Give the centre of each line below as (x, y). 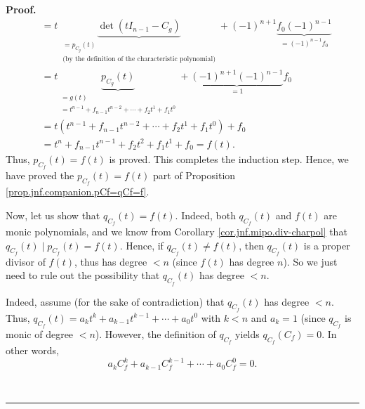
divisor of (26, 261)
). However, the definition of (155, 333)
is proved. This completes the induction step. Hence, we (229, 158)
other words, (32, 350)
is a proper (327, 245)
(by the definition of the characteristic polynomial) (139, 59)
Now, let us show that (53, 215)
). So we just (310, 261)
